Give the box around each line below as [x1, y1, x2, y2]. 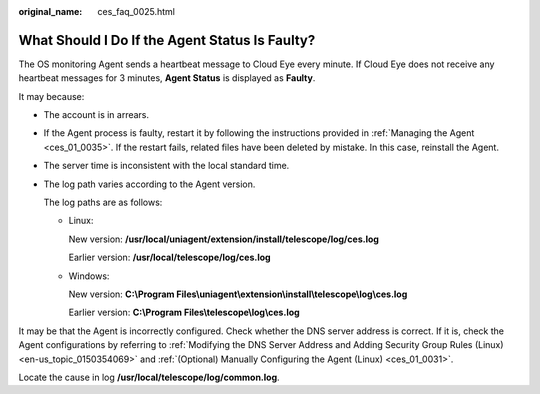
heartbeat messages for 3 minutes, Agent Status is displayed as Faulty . [18, 72, 316, 84]
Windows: [68, 270, 110, 282]
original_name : [18, 6, 83, 17]
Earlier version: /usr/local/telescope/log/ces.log [68, 251, 271, 264]
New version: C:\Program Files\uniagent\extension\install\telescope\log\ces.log [68, 288, 408, 300]
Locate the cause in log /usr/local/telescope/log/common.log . [18, 371, 280, 383]
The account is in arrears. [43, 109, 150, 121]
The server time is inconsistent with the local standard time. [43, 160, 290, 172]
